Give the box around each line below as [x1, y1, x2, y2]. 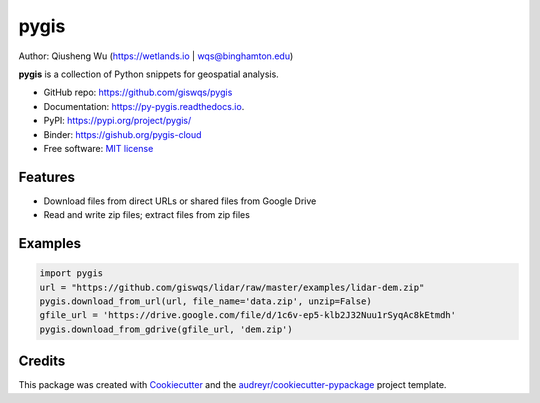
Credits [18, 353, 66, 370]
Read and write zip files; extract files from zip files [43, 209, 250, 221]
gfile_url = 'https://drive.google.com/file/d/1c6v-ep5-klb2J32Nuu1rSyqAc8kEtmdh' [39, 310, 457, 321]
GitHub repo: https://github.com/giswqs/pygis [43, 86, 233, 99]
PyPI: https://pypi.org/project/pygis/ [43, 115, 192, 127]
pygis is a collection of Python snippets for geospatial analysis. [18, 68, 279, 80]
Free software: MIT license [43, 142, 154, 154]
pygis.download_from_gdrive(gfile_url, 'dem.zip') [39, 323, 294, 335]
